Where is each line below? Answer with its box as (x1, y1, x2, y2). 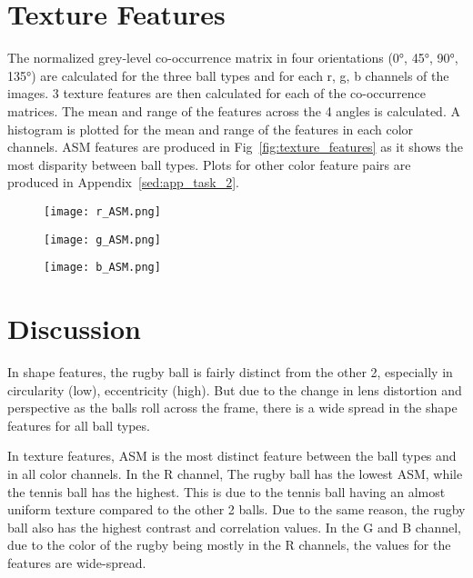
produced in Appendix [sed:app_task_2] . (7, 173, 240, 192)
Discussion (7, 310, 141, 347)
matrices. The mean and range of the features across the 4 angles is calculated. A (7, 101, 460, 120)
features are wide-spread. (7, 553, 146, 572)
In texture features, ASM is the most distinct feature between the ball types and (7, 446, 457, 465)
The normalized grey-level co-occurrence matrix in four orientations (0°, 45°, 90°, (7, 48, 458, 67)
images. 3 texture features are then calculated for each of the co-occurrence (7, 84, 426, 103)
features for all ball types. (7, 415, 150, 434)
